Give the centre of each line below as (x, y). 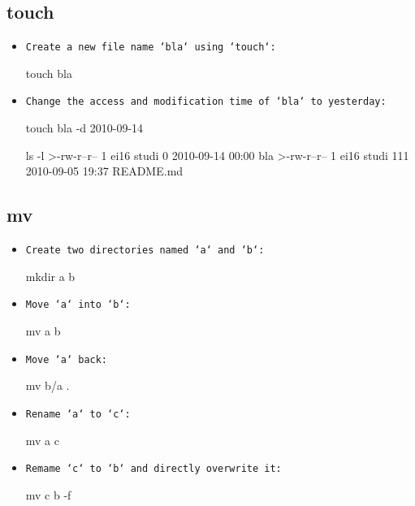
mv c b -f (48, 494)
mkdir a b (50, 276)
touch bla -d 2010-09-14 (84, 128)
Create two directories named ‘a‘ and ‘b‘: (145, 251)
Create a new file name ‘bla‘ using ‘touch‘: (151, 48)
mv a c (42, 440)
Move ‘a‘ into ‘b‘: (78, 305)
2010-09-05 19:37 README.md (104, 171)
